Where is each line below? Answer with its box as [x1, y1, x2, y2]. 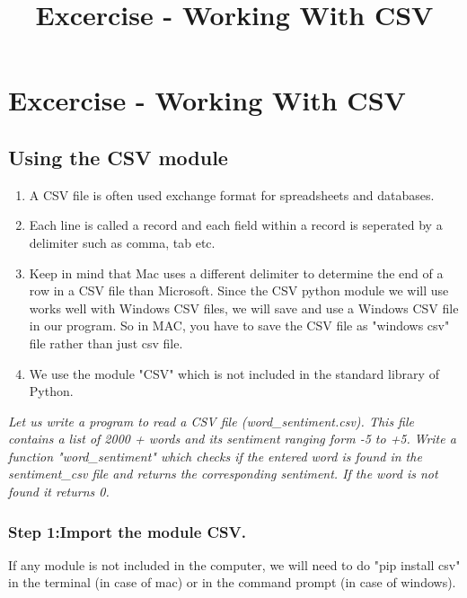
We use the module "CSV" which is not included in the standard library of [29, 364, 439, 383]
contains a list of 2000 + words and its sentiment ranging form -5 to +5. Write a [8, 429, 456, 448]
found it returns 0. [8, 482, 110, 501]
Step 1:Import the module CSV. [8, 520, 247, 542]
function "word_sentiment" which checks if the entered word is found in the [8, 446, 422, 465]
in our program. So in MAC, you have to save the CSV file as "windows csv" [29, 316, 450, 335]
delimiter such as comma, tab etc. [29, 233, 216, 251]
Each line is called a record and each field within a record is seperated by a [29, 215, 443, 234]
